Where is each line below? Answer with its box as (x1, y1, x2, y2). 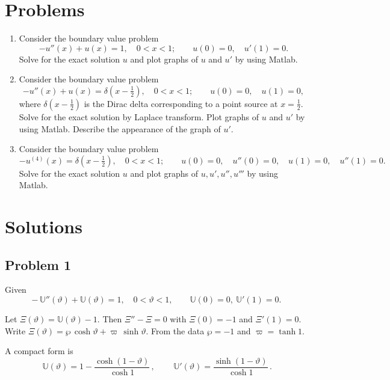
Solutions (5, 214, 82, 239)
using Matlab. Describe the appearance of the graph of (19, 122, 221, 135)
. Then (97, 313, 122, 325)
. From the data (146, 324, 205, 337)
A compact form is (5, 345, 73, 357)
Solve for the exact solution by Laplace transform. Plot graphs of (19, 110, 259, 123)
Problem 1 (5, 255, 71, 274)
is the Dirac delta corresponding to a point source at (84, 97, 278, 109)
